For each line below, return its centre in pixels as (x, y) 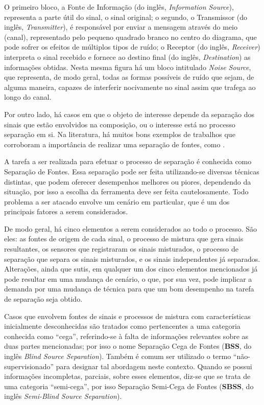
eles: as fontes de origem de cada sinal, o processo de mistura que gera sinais (124, 239)
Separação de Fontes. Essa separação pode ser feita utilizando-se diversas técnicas (132, 171)
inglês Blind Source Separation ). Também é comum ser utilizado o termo (118, 356)
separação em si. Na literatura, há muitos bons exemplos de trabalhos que (120, 134)
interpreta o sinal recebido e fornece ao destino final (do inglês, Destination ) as (127, 57)
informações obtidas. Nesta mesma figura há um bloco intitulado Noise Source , (128, 67)
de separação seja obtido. (43, 299)
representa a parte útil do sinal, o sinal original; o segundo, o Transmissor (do (126, 17)
